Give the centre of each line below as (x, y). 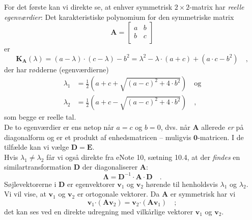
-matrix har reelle (217, 7)
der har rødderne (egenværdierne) (57, 69)
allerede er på (222, 127)
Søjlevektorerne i (30, 184)
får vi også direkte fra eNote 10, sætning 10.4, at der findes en (143, 157)
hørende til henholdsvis (182, 184)
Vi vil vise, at (25, 194)
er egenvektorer (91, 184)
